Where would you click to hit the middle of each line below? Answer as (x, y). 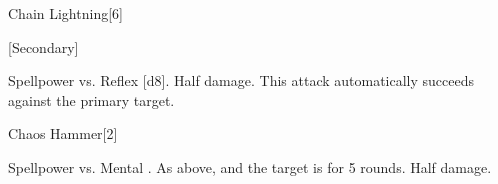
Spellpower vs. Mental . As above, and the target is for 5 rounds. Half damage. (250, 166)
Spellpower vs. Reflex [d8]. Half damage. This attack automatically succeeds (241, 80)
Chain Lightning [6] (65, 13)
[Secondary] (43, 46)
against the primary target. (91, 99)
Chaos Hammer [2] (63, 133)
